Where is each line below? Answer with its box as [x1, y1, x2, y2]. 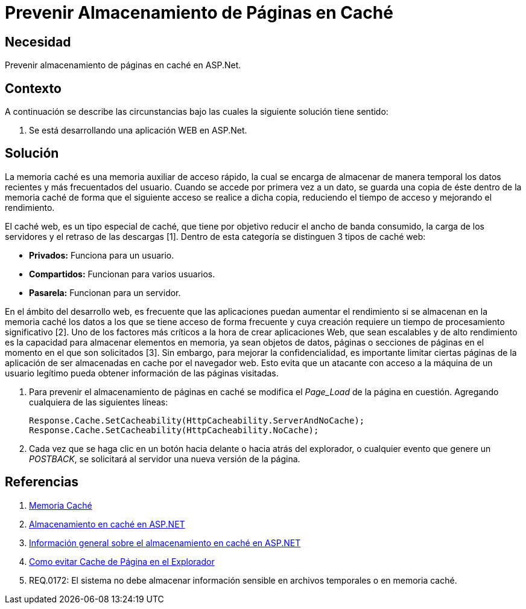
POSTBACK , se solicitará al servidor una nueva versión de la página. [29, 453, 300, 464]
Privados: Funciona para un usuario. [29, 250, 174, 260]
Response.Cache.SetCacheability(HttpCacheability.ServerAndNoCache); [29, 415, 365, 425]
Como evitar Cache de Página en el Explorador [29, 556, 215, 567]
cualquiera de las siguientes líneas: [29, 396, 168, 407]
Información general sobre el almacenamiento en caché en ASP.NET [29, 537, 301, 548]
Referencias [5, 474, 79, 490]
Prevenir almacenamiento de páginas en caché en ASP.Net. [5, 60, 241, 71]
